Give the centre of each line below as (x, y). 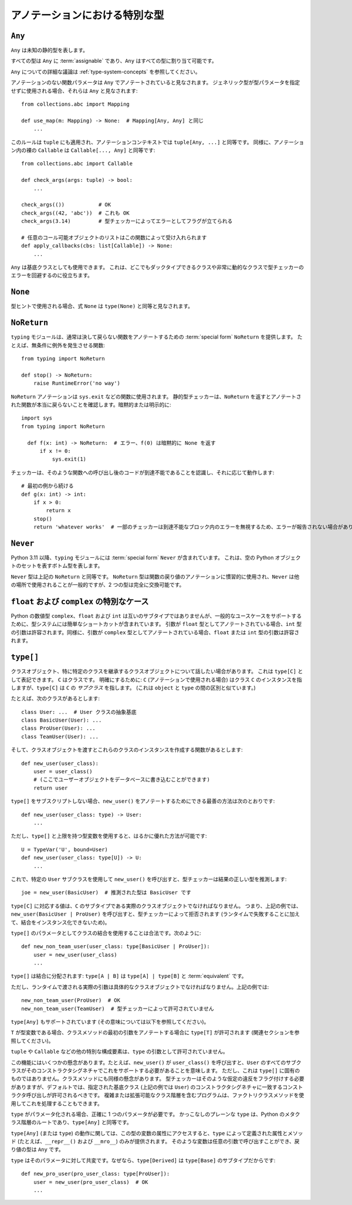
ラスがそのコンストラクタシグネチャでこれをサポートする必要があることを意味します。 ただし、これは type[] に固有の (155, 1070)
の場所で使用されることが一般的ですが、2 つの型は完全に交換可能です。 (98, 585)
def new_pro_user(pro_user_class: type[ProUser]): (96, 1174)
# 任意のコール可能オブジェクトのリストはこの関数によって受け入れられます (114, 237)
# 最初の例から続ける (48, 486)
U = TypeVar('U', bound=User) (65, 849)
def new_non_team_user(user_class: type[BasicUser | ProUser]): (116, 947)
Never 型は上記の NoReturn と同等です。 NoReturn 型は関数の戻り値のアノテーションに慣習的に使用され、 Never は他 (155, 576)
